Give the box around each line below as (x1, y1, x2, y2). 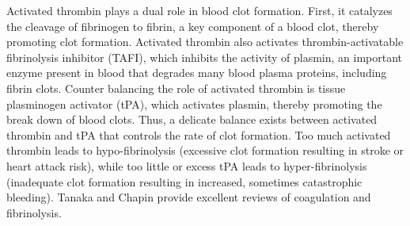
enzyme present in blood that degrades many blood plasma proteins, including (6, 64, 387, 81)
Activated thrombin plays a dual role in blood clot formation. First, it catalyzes (6, 2, 393, 18)
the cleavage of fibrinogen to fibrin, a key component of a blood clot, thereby (6, 17, 379, 34)
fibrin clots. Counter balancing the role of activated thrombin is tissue (6, 79, 346, 96)
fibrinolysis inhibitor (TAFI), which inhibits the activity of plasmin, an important (6, 48, 403, 65)
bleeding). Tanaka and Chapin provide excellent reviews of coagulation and (6, 189, 371, 205)
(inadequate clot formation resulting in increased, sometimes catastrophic (6, 173, 363, 190)
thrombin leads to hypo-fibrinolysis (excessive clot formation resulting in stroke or (6, 142, 404, 159)
